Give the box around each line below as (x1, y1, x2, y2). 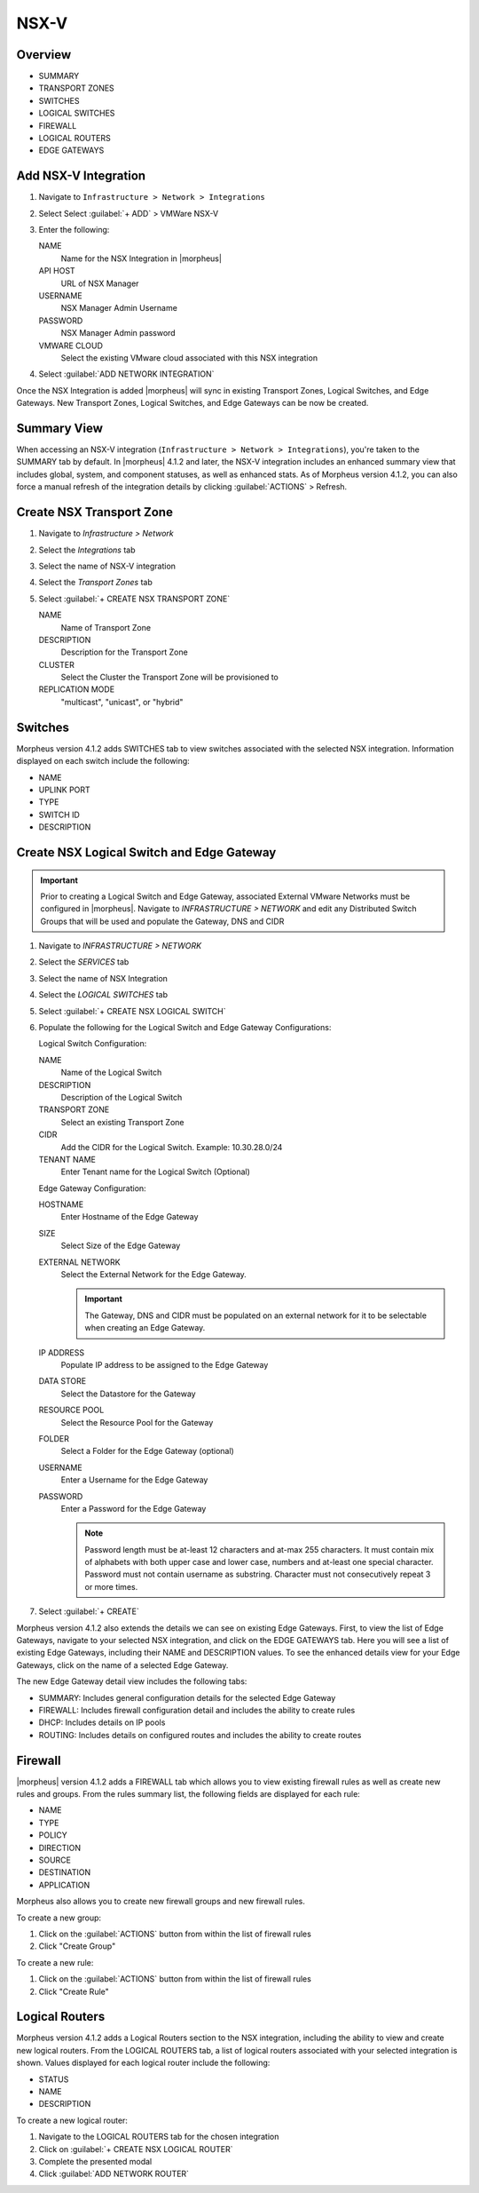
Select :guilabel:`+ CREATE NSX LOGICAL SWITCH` (38, 1005, 226, 1016)
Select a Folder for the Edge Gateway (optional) (60, 1446, 234, 1457)
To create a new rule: (16, 1957, 94, 1967)
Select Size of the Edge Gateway (60, 1240, 181, 1251)
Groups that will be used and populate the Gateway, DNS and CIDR (40, 916, 285, 926)
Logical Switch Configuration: (38, 1038, 147, 1049)
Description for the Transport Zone (60, 647, 188, 657)
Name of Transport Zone (60, 622, 151, 632)
